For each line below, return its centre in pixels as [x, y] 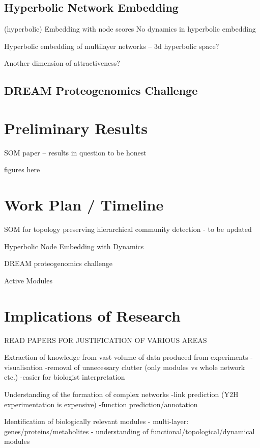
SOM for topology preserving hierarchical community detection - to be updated [128, 229]
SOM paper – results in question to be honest [75, 152]
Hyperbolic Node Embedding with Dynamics [74, 246]
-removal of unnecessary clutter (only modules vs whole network [145, 367]
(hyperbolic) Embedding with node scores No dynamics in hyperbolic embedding [130, 29]
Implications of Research [92, 315]
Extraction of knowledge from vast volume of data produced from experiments [126, 357]
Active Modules [28, 280]
